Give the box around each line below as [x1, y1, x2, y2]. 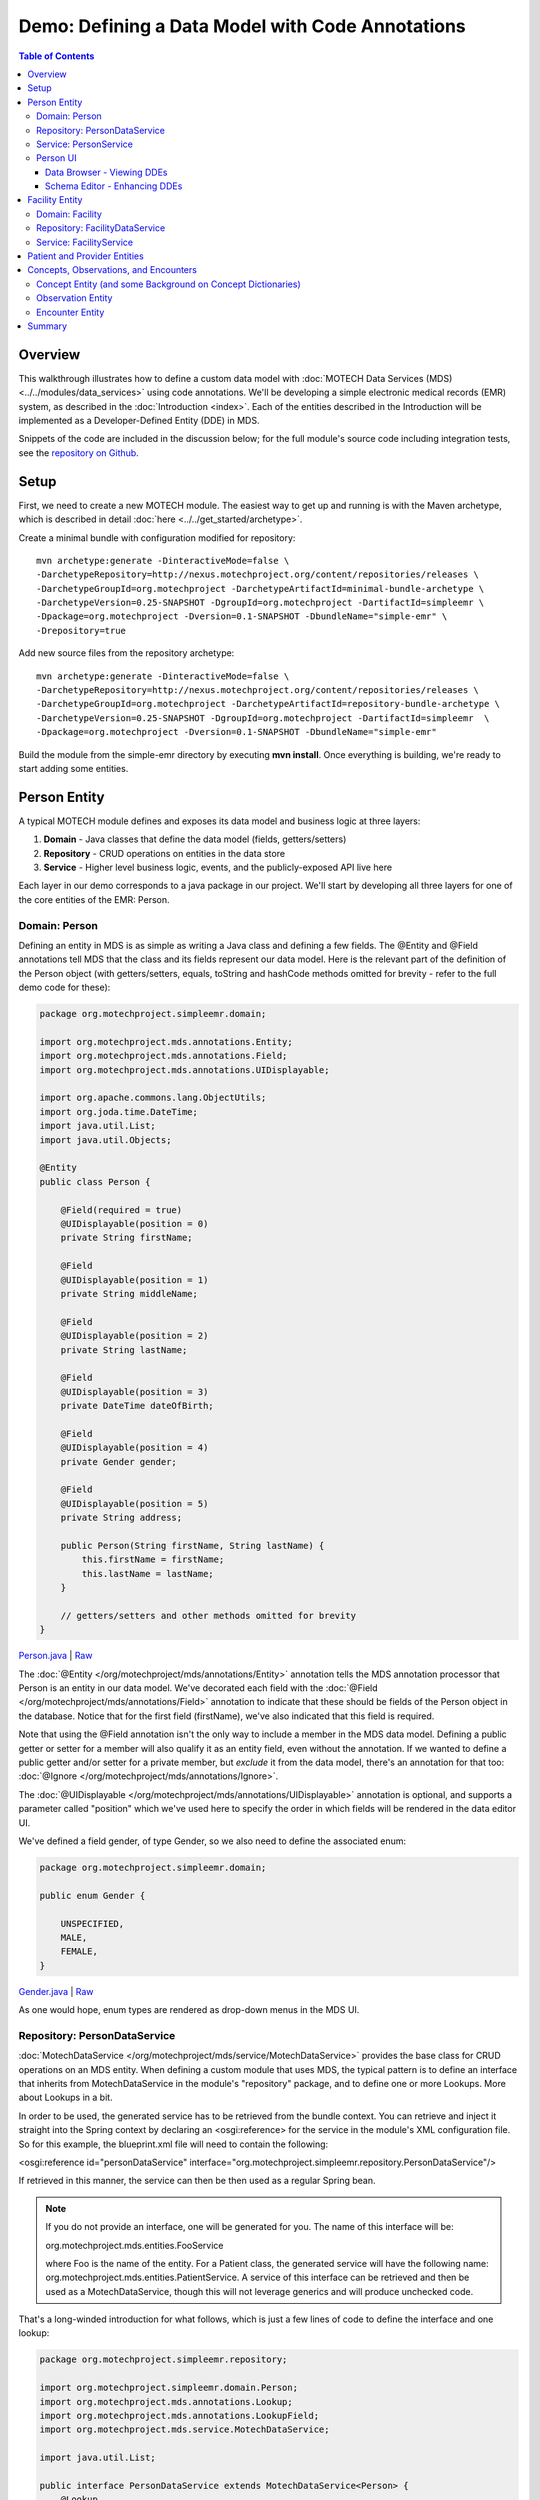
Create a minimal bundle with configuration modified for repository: [18, 531, 296, 544]
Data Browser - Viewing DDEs [45, 166, 168, 178]
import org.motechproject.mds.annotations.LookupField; [39, 2410, 320, 2422]
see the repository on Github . [18, 446, 139, 459]
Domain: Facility [36, 208, 102, 220]
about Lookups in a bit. [18, 2091, 114, 2104]
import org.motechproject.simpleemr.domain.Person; [39, 2382, 299, 2394]
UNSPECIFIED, [60, 1918, 125, 1929]
